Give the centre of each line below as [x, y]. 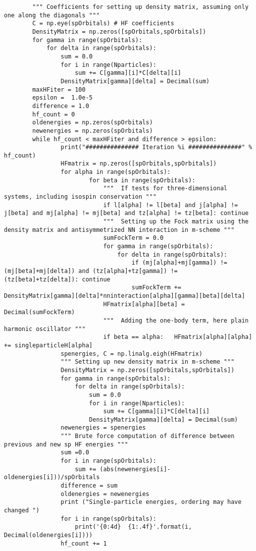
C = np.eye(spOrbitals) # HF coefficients [103, 24]
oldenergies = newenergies [105, 494]
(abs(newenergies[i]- [135, 469]
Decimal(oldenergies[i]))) [48, 535]
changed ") [22, 511]
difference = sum [89, 486]
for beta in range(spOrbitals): [142, 180]
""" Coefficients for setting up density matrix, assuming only [140, 7]
